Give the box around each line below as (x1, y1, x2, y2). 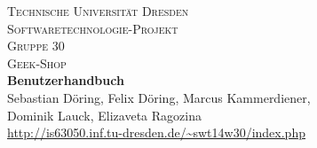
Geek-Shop (7, 53, 67, 72)
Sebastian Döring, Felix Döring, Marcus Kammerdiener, (7, 88, 311, 106)
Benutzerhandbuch (7, 71, 124, 90)
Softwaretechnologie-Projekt (7, 19, 178, 37)
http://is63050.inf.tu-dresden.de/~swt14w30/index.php (7, 123, 305, 142)
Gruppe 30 (7, 36, 65, 55)
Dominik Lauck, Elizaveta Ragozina (7, 105, 202, 124)
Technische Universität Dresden (7, 2, 189, 19)
